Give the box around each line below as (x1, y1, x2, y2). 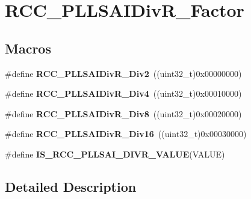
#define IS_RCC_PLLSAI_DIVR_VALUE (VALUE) (5, 147, 225, 160)
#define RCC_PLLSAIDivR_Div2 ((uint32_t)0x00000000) (5, 67, 242, 79)
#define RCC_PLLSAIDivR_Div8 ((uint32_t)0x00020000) (5, 107, 242, 120)
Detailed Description (5, 177, 137, 195)
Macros (5, 38, 51, 57)
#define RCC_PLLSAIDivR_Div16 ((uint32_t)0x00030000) (5, 127, 247, 140)
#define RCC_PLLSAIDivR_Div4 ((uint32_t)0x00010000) (5, 87, 242, 100)
